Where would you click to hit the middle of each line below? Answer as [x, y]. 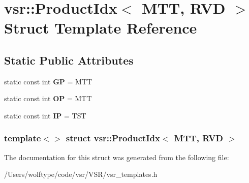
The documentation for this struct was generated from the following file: [117, 157]
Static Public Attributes [69, 60]
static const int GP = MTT [48, 81]
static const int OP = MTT [48, 98]
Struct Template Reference [101, 28]
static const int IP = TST [45, 115]
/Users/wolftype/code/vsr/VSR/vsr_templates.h [81, 174]
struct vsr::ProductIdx [113, 138]
